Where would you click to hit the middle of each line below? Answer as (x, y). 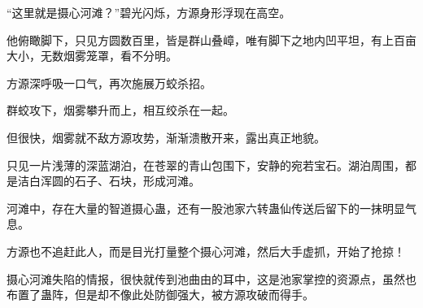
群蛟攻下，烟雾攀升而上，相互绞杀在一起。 (120, 110)
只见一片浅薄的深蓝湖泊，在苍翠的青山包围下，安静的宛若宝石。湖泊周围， (206, 165)
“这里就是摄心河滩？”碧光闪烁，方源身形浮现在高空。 (149, 12)
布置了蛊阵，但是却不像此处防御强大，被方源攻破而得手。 (160, 295)
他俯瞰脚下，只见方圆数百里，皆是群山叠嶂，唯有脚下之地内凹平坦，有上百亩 (211, 39)
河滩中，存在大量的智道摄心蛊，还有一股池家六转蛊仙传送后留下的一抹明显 (206, 208)
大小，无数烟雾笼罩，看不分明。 (92, 56)
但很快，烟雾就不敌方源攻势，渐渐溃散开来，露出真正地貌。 (166, 137)
